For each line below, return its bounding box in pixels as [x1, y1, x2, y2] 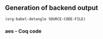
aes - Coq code [5, 27, 42, 34]
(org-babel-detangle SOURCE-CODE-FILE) [5, 16, 86, 21]
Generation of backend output [5, 4, 98, 12]
